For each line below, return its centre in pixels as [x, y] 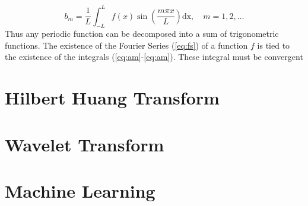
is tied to [274, 45]
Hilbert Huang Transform [112, 98]
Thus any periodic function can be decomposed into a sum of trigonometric [142, 34]
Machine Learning [80, 191]
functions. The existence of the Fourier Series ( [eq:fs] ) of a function [126, 45]
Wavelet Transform [85, 144]
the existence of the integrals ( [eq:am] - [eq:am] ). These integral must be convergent [154, 57]
